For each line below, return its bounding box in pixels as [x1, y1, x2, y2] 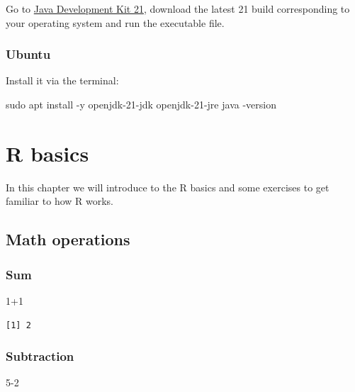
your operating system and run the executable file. [6, 15, 225, 30]
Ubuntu [6, 45, 51, 63]
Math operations [6, 228, 130, 250]
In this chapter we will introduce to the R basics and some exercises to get [6, 179, 329, 194]
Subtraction [6, 347, 74, 365]
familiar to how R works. [6, 194, 114, 208]
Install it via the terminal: [6, 73, 119, 88]
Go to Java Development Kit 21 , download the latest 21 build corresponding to [6, 1, 350, 16]
